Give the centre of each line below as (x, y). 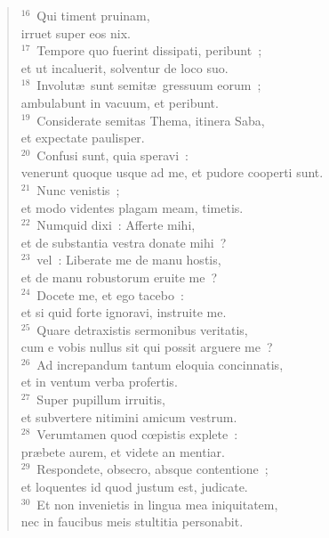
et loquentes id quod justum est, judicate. (134, 487)
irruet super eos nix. (76, 33)
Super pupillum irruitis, (101, 399)
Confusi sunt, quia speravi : (113, 155)
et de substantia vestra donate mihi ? (124, 242)
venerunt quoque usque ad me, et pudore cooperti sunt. (172, 172)
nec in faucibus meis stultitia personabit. (132, 522)
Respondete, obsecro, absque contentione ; (152, 469)
